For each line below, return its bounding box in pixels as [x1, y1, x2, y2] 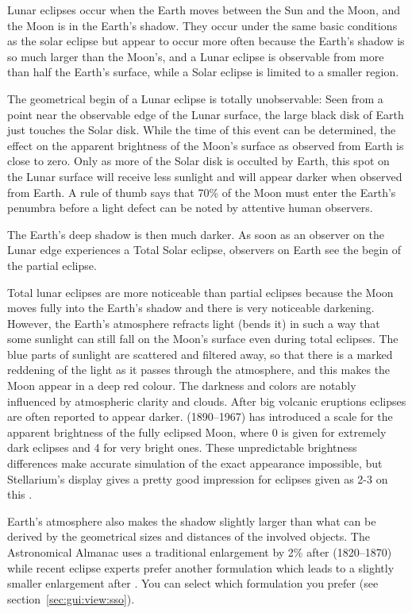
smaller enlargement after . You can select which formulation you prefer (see [7, 575, 379, 592]
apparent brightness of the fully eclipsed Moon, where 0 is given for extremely [7, 423, 387, 440]
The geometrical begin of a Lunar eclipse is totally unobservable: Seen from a [7, 90, 383, 106]
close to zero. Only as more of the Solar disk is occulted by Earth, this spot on [7, 152, 390, 169]
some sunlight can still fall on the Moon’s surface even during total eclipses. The [7, 330, 399, 347]
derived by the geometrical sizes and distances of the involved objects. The [7, 528, 370, 545]
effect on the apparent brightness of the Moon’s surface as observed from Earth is [7, 137, 404, 153]
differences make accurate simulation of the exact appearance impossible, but [7, 455, 383, 472]
